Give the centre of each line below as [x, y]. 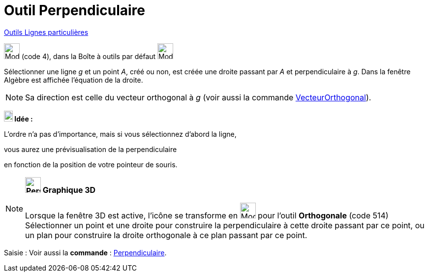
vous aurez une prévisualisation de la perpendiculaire [91, 149]
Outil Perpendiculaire [75, 10]
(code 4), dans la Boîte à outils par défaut [89, 56]
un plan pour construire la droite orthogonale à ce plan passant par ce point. [166, 235]
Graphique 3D [69, 190]
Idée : [24, 119]
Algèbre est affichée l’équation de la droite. [74, 80]
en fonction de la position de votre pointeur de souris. [91, 164]
